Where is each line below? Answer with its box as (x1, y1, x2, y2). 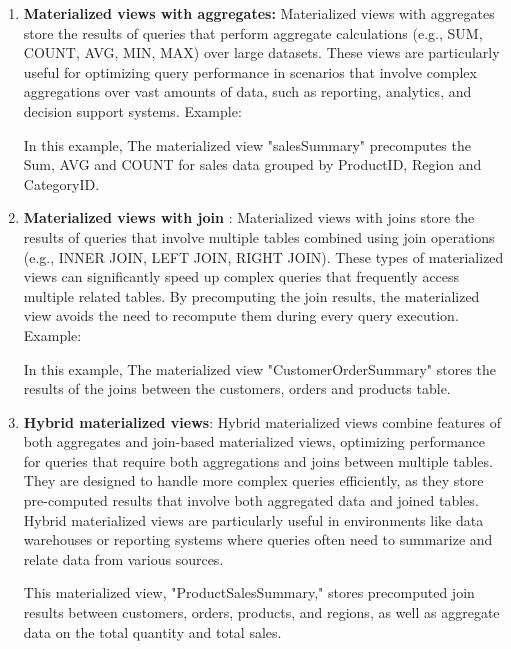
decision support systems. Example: (23, 100, 242, 121)
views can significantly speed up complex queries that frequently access (23, 266, 460, 287)
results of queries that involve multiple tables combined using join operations (23, 226, 495, 247)
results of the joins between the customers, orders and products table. (23, 378, 451, 399)
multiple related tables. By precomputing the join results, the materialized (23, 285, 480, 306)
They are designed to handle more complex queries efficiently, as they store (23, 470, 484, 491)
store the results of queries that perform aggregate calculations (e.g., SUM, (23, 22, 483, 43)
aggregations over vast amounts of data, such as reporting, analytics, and (23, 81, 472, 102)
